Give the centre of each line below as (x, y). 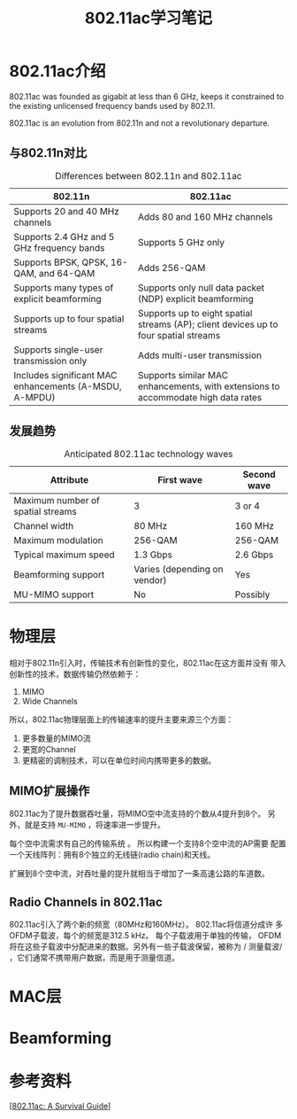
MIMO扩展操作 (49, 791)
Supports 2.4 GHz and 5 (64, 237)
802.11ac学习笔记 (148, 18)
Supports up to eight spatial (195, 313)
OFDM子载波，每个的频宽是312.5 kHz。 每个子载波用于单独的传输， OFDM (145, 936)
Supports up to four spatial (69, 318)
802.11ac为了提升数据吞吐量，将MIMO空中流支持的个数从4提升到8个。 (137, 814)
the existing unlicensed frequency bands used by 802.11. (112, 105)
